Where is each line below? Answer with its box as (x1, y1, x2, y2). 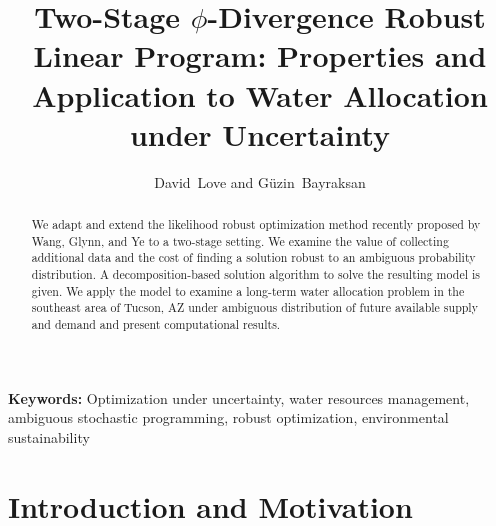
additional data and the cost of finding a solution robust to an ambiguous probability (31, 249, 476, 266)
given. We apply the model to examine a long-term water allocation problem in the (31, 282, 465, 299)
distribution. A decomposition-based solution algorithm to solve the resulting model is (31, 266, 480, 283)
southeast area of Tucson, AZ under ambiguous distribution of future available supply (31, 299, 478, 316)
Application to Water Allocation (32, 74, 488, 115)
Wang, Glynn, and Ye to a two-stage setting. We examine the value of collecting (31, 232, 449, 249)
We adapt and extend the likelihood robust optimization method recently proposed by (31, 216, 481, 233)
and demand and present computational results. (31, 316, 281, 333)
